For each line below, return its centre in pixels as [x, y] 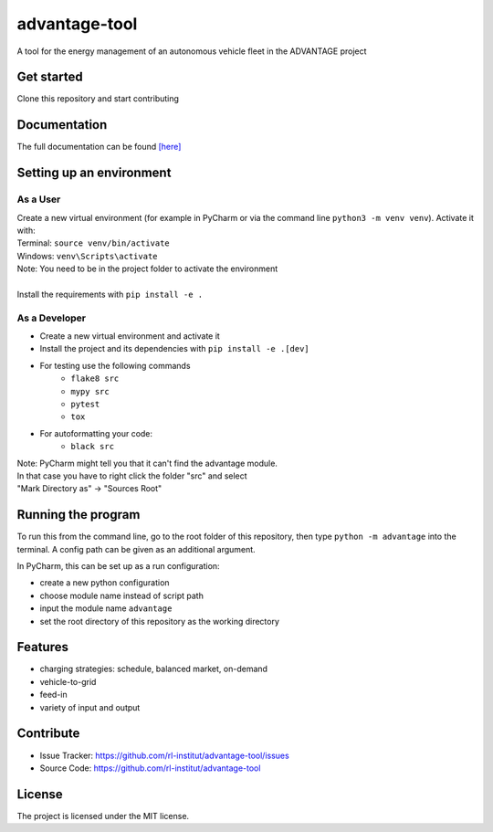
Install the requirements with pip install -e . [110, 294]
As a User [39, 199]
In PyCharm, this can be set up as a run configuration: [118, 565]
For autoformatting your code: [96, 433]
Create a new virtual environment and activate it [130, 336]
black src [92, 447]
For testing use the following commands [115, 365]
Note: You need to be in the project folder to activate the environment [147, 269]
